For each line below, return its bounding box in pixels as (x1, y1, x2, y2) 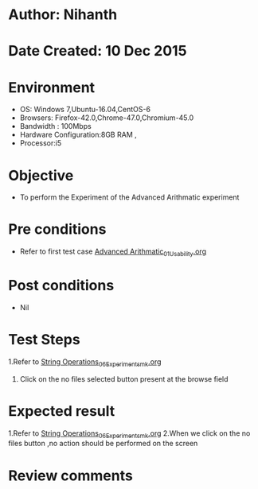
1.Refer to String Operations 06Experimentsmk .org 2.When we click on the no (8, 428, 251, 440)
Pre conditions (8, 220, 107, 239)
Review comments (8, 467, 133, 484)
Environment (8, 78, 96, 96)
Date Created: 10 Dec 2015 (8, 42, 187, 60)
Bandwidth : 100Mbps (19, 122, 92, 131)
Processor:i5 (19, 138, 62, 148)
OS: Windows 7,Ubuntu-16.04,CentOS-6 (19, 105, 151, 114)
